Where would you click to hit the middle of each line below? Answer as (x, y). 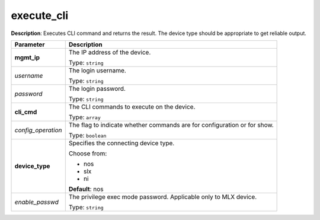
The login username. (97, 70)
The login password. (97, 88)
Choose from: (88, 153)
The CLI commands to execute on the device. (132, 107)
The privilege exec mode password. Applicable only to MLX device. (163, 197)
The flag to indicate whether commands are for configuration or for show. (171, 125)
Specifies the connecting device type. (121, 143)
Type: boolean (87, 135)
